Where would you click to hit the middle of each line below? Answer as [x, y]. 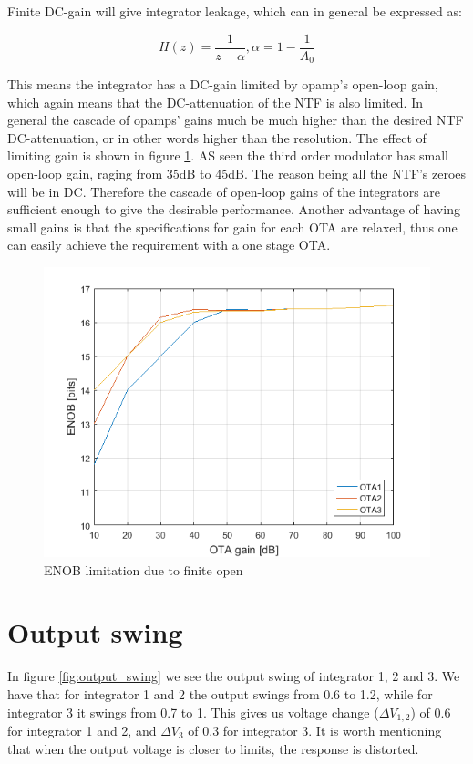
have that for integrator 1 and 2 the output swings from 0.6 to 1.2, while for [220, 693]
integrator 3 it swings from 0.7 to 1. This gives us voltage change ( [193, 712]
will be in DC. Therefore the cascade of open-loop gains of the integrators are [224, 191]
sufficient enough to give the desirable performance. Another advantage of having [234, 209]
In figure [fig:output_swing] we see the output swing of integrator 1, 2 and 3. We [234, 676]
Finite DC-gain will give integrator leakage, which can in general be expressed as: [235, 11]
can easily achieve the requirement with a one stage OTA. [169, 245]
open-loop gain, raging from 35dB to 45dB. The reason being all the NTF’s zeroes [237, 174]
